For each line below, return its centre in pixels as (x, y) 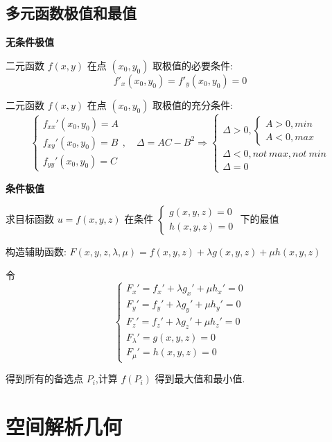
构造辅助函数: (36, 251)
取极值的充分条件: (193, 104)
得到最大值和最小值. (200, 379)
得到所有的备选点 (44, 379)
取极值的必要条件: (193, 65)
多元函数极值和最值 (71, 13)
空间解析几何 (64, 426)
